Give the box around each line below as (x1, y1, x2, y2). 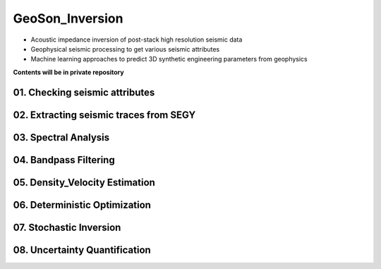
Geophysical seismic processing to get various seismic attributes (30, 44, 220, 53)
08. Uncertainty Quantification (13, 244, 151, 256)
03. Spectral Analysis (13, 131, 109, 143)
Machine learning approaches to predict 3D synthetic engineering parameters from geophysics (30, 55, 308, 64)
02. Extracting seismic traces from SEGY (13, 109, 196, 121)
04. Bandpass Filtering (13, 154, 116, 166)
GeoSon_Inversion (13, 11, 123, 26)
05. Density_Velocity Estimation (13, 177, 155, 189)
